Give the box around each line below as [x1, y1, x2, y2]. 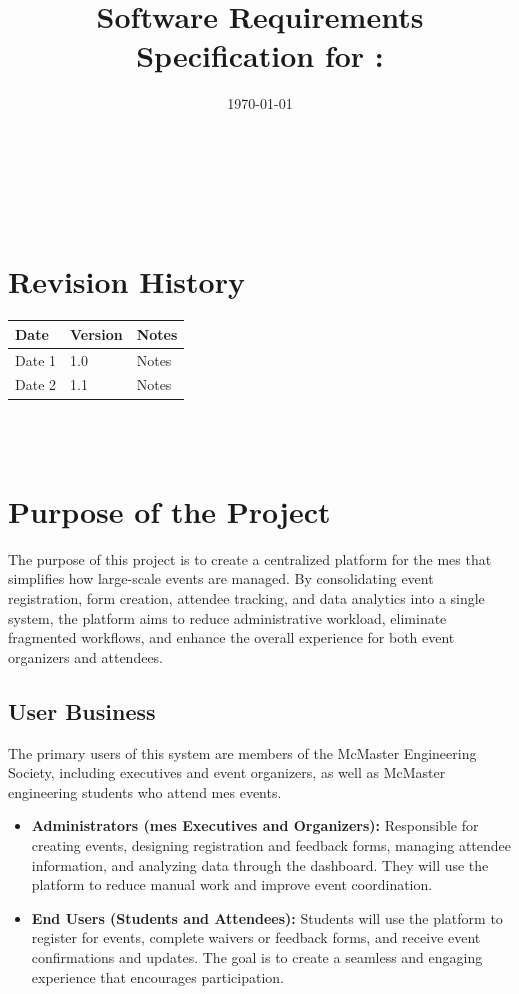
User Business [8, 695, 156, 726]
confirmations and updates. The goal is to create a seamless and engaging [31, 946, 483, 967]
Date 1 [15, 349, 57, 370]
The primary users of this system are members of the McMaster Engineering [8, 742, 477, 763]
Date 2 [15, 374, 57, 395]
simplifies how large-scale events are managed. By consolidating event [8, 568, 434, 589]
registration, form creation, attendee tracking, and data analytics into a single [8, 588, 485, 608]
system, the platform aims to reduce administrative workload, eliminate [8, 607, 447, 628]
